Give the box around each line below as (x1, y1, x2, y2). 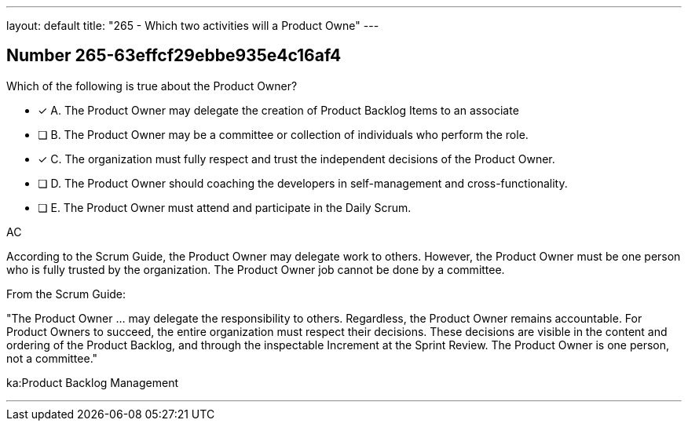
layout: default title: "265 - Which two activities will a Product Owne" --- (6, 19, 379, 32)
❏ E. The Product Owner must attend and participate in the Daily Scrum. (38, 200, 412, 214)
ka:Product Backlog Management (6, 375, 178, 389)
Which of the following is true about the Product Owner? (6, 78, 298, 93)
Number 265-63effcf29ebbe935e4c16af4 (6, 46, 342, 66)
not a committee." (6, 351, 98, 365)
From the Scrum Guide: (6, 286, 126, 301)
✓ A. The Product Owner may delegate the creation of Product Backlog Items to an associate (38, 103, 519, 117)
